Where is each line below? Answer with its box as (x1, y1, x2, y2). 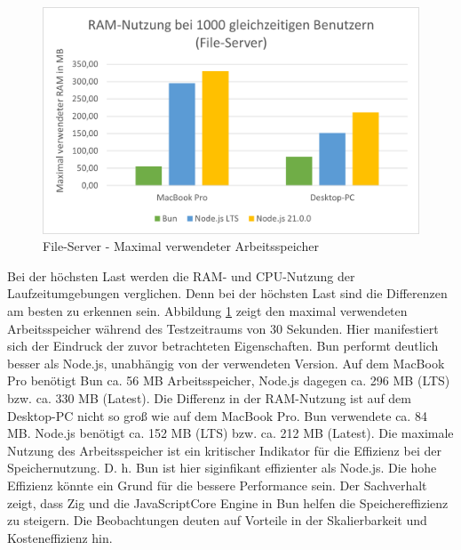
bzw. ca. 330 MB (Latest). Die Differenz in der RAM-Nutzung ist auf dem (7, 388, 411, 407)
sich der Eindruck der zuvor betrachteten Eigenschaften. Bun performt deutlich (7, 336, 439, 355)
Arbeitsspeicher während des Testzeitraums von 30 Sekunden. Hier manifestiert (7, 319, 439, 337)
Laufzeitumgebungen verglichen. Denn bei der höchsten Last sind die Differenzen (7, 284, 448, 303)
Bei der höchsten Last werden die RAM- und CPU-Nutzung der (7, 266, 355, 285)
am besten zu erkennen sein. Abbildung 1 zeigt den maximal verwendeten (7, 302, 408, 320)
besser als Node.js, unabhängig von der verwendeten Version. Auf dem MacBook (7, 353, 445, 372)
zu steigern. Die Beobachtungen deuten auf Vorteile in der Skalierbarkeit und (7, 511, 427, 530)
